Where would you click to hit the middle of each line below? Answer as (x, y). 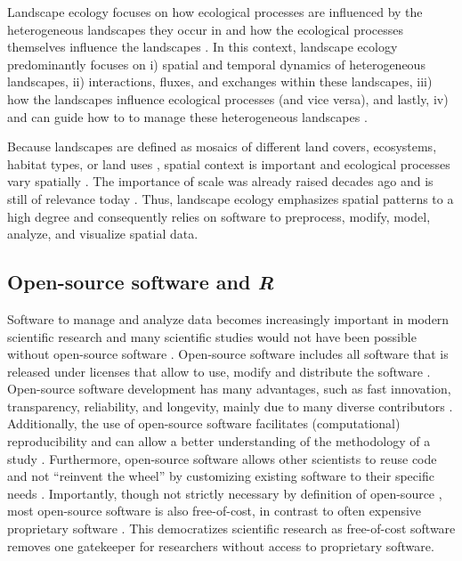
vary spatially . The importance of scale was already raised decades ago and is (220, 181)
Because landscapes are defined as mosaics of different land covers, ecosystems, (222, 146)
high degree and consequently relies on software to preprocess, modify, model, (219, 216)
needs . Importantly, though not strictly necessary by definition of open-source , (225, 493)
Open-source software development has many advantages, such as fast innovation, (229, 389)
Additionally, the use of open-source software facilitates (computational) (204, 423)
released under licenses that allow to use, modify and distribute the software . (219, 371)
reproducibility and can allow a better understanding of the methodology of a (219, 441)
